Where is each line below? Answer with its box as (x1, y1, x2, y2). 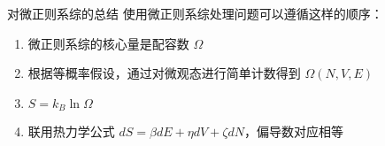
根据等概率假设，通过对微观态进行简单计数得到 (27, 64, 301, 82)
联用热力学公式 (27, 122, 115, 141)
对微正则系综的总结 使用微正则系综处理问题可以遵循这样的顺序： (7, 4, 383, 22)
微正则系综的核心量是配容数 (27, 34, 189, 52)
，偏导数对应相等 (243, 122, 343, 141)
